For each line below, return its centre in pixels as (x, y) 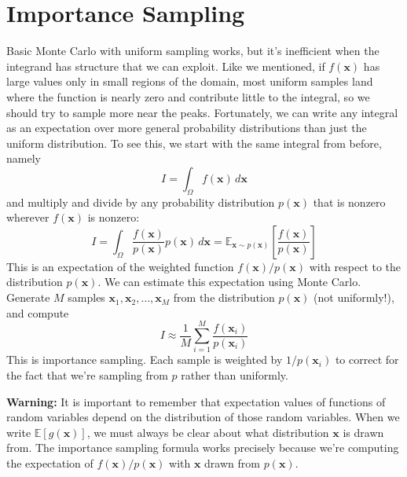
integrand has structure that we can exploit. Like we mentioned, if (166, 66)
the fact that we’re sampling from (87, 374)
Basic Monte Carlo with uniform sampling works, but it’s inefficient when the (193, 51)
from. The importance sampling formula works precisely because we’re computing (203, 448)
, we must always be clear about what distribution (208, 432)
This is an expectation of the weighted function (120, 266)
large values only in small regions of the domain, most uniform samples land (190, 81)
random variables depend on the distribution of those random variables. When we (203, 417)
